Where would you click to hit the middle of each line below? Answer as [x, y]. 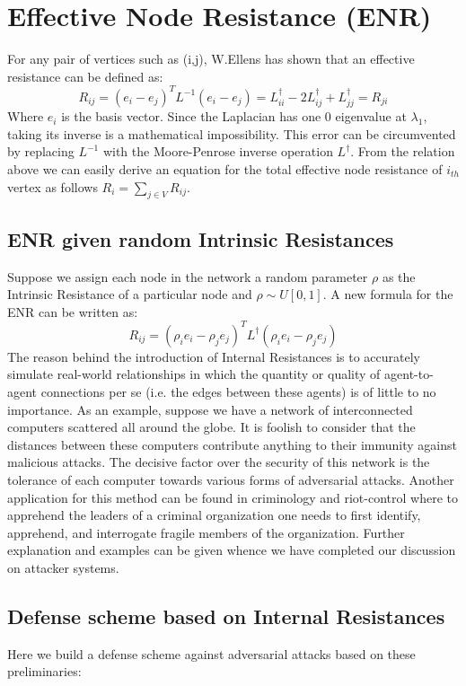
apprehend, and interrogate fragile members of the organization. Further [206, 532]
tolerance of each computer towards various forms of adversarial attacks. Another [231, 480]
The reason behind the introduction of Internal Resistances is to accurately [214, 356]
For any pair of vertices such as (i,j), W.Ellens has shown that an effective [211, 59]
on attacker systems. [63, 568]
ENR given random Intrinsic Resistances [201, 238]
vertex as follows [53, 186]
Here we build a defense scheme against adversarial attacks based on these [211, 653]
